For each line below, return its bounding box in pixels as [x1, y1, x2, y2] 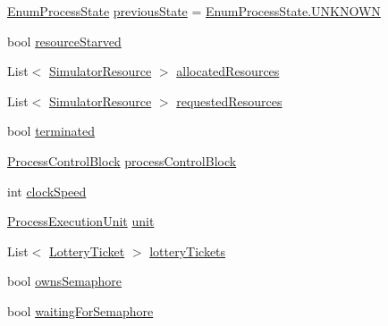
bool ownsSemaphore [7, 272, 122, 290]
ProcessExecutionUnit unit [7, 212, 155, 230]
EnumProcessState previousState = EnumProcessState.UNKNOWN [7, 2, 381, 20]
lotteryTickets [149, 241, 226, 260]
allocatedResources [176, 62, 280, 80]
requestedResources [176, 91, 283, 110]
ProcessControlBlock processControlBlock [7, 151, 237, 170]
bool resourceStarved [7, 31, 122, 50]
